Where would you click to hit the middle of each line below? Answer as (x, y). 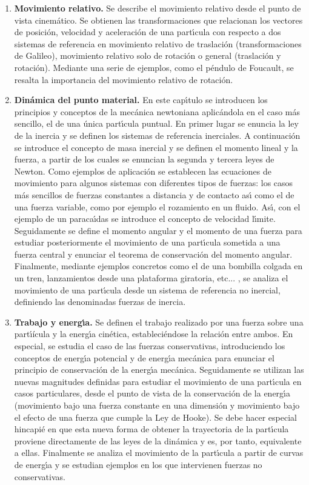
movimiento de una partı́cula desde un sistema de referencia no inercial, (147, 289)
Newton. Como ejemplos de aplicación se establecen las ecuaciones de (143, 171)
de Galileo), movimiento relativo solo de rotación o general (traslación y (148, 55)
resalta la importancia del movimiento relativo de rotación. (124, 79)
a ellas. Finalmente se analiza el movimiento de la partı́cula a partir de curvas (159, 453)
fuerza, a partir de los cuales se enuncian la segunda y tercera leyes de (144, 159)
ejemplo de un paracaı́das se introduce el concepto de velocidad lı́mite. (145, 219)
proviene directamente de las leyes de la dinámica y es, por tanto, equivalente (158, 440)
